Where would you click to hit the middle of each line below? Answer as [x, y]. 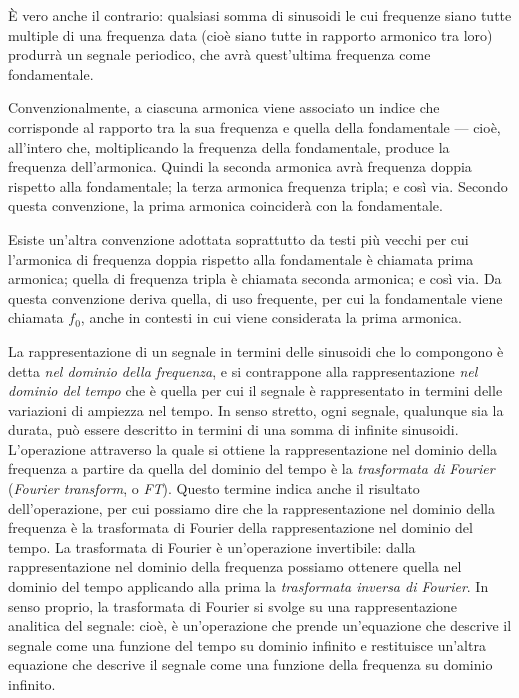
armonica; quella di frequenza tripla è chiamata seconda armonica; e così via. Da [255, 278]
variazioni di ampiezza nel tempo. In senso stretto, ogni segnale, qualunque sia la [256, 409]
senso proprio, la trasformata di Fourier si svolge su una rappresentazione [233, 605]
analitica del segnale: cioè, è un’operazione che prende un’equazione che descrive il [260, 625]
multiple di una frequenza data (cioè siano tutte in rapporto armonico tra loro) [250, 34]
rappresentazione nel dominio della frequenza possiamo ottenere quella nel [235, 566]
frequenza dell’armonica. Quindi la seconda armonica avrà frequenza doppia [240, 166]
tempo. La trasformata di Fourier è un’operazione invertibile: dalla [212, 546]
